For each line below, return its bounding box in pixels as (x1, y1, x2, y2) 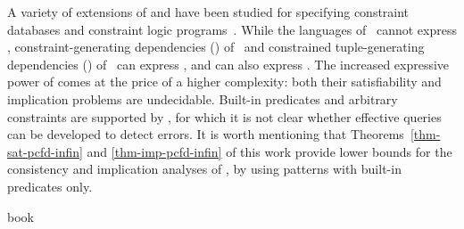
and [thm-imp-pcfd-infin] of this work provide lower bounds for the (87, 142, 452, 160)
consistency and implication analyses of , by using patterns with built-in (7, 159, 402, 178)
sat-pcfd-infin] (7, 142, 83, 160)
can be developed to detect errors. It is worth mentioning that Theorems (7, 125, 404, 143)
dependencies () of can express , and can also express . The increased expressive (7, 54, 450, 73)
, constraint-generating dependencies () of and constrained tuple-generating (7, 37, 425, 56)
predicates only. (7, 176, 93, 195)
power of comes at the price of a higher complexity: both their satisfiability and (7, 72, 442, 91)
